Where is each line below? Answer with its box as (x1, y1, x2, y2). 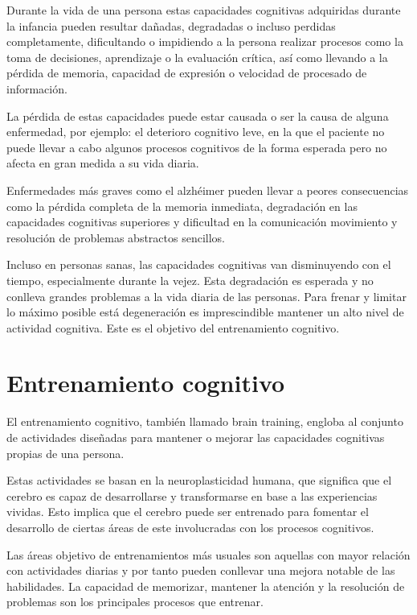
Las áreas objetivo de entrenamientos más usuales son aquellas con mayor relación (6, 546, 411, 563)
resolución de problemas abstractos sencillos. (6, 229, 226, 246)
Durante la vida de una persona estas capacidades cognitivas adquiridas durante (6, 2, 401, 18)
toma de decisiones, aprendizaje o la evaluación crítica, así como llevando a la (6, 48, 388, 65)
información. (6, 80, 67, 97)
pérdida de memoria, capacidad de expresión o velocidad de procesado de (6, 64, 367, 81)
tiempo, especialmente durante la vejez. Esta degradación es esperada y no (6, 271, 374, 288)
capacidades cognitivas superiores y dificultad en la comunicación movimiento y (6, 213, 398, 230)
